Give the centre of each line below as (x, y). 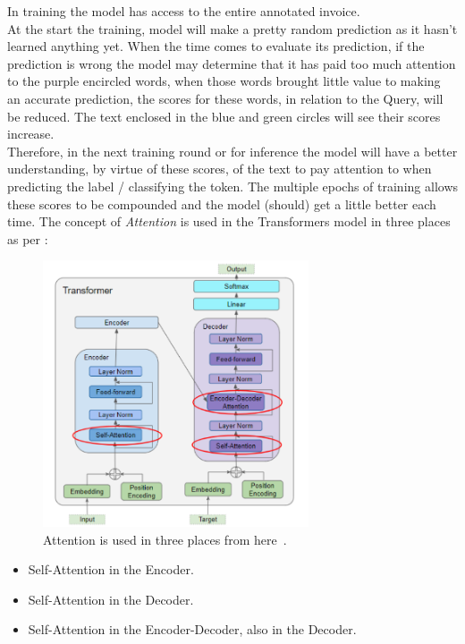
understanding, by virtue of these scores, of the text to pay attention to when (220, 169)
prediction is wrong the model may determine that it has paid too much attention (232, 63)
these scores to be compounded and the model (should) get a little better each (222, 203)
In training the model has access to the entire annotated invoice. (184, 11)
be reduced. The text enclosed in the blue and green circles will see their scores (224, 116)
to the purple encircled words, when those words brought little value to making (224, 81)
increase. (31, 134)
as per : (28, 238)
